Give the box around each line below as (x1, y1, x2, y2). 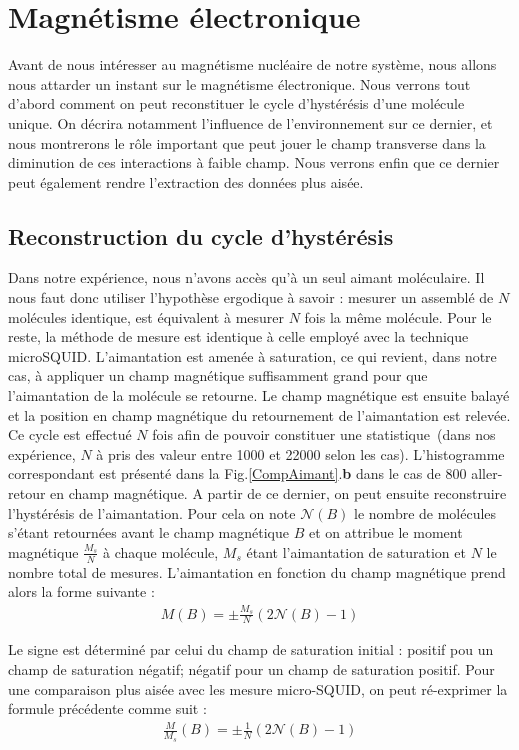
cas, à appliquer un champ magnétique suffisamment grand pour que (8, 365, 428, 386)
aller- (471, 463, 503, 484)
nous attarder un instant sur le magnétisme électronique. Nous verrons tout (8, 73, 471, 94)
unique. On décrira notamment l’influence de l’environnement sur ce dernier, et (8, 112, 493, 133)
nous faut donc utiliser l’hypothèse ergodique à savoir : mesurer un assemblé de (8, 287, 494, 308)
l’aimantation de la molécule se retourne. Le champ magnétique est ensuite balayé (8, 385, 510, 406)
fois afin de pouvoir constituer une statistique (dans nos (152, 424, 496, 445)
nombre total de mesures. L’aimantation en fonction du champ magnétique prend (8, 561, 506, 582)
